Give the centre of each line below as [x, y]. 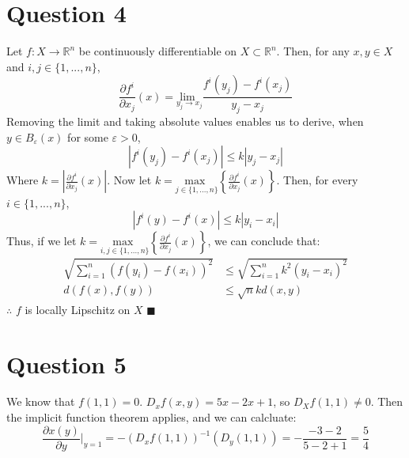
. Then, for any [313, 51]
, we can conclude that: [264, 241]
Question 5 [66, 363]
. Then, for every [317, 180]
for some [88, 136]
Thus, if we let [42, 241]
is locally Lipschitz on [78, 309]
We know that [41, 401]
